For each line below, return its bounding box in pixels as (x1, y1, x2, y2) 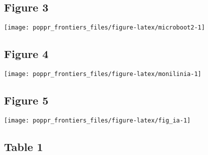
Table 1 (4, 138, 43, 154)
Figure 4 (4, 46, 49, 61)
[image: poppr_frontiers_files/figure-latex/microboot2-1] (4, 24, 205, 31)
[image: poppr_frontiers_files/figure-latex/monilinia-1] (4, 70, 201, 78)
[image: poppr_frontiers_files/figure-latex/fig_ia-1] (4, 116, 191, 124)
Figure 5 (4, 92, 49, 108)
